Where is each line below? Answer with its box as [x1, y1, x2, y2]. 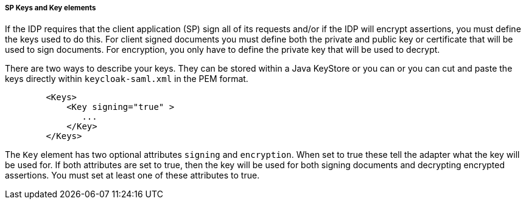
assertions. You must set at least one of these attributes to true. [5, 170, 260, 181]
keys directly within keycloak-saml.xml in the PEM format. [5, 73, 248, 84]
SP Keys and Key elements [5, 4, 96, 12]
